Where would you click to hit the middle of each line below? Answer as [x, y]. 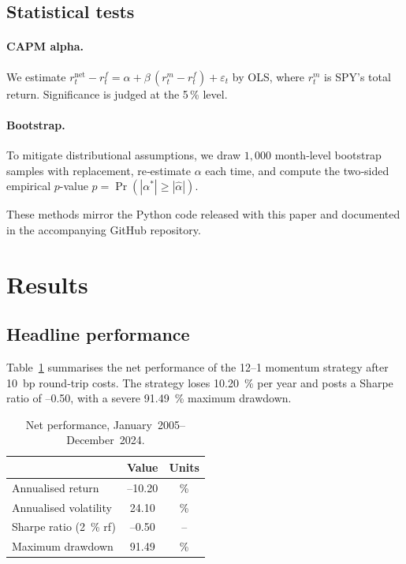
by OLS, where [268, 76]
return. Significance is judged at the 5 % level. [117, 93]
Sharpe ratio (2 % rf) [64, 527]
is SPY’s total [358, 76]
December [90, 440]
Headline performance [98, 334]
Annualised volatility [62, 507]
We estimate [36, 76]
